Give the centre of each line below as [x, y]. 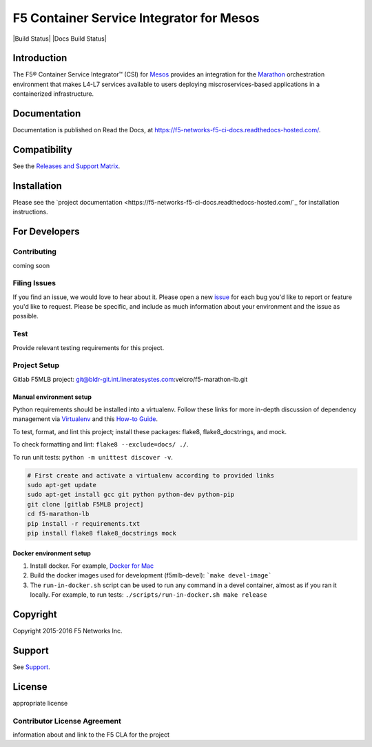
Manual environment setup [52, 397]
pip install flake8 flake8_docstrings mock [102, 533]
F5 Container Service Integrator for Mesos [136, 18]
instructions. [30, 212]
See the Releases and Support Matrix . [66, 166]
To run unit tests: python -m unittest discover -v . [93, 457]
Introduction [40, 58]
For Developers [46, 232]
